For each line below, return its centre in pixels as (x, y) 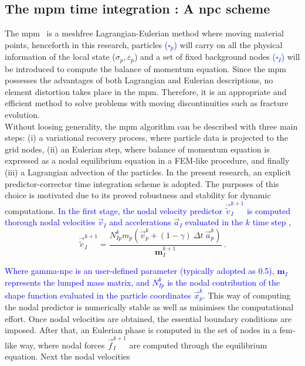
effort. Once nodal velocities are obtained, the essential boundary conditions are (148, 318)
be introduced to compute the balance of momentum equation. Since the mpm (145, 68)
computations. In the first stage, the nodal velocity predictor (113, 210)
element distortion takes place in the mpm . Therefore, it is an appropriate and (146, 91)
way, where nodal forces (62, 345)
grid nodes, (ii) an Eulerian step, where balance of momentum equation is (137, 149)
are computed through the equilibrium (198, 345)
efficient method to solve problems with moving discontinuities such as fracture (147, 103)
